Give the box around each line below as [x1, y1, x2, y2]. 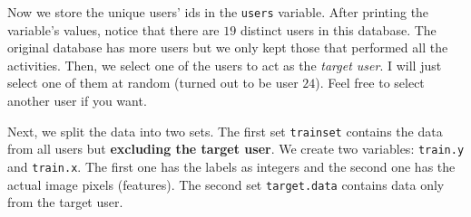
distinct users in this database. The [240, 20, 437, 39]
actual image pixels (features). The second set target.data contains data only [7, 175, 445, 193]
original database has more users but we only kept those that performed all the [7, 38, 448, 57]
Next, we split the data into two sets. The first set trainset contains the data [7, 121, 443, 140]
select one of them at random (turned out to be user [7, 73, 299, 92]
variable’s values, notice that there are [7, 20, 220, 39]
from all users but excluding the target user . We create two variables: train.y [7, 139, 465, 158]
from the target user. [7, 193, 123, 212]
